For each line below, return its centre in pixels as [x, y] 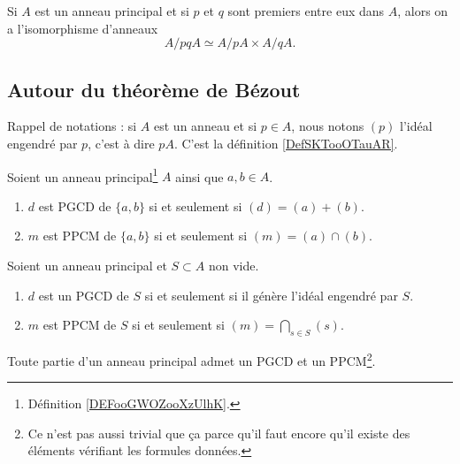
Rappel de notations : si [72, 126]
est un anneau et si [206, 126]
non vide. [234, 266]
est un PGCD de [84, 295]
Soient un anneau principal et [87, 266]
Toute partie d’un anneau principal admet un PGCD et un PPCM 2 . [192, 359]
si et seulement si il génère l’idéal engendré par [271, 295]
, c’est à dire [121, 143]
